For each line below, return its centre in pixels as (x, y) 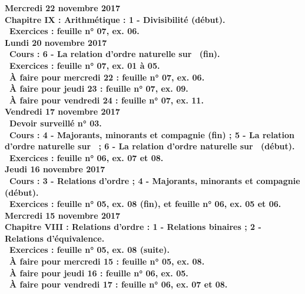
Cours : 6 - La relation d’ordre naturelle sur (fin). (115, 54)
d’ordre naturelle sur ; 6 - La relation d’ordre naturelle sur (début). (150, 146)
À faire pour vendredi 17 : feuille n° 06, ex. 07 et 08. (119, 284)
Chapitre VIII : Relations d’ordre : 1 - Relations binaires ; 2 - (133, 227)
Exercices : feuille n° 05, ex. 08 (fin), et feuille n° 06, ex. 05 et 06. (145, 204)
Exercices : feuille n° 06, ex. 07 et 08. (87, 157)
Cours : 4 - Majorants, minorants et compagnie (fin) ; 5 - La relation (152, 134)
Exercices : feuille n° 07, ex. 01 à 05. (85, 65)
